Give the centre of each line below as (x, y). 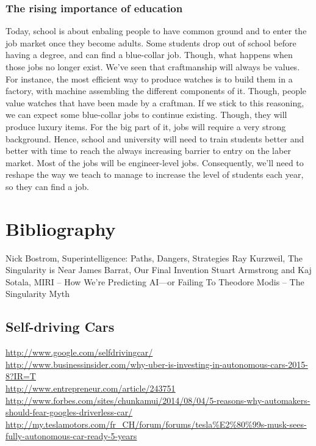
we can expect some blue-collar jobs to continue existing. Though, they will (146, 115)
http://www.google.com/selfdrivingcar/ (79, 352)
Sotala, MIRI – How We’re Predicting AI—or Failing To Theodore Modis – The (155, 281)
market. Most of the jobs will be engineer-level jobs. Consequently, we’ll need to (155, 162)
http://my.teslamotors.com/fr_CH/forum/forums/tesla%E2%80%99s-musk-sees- (156, 424)
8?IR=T (21, 376)
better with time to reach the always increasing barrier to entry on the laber (148, 151)
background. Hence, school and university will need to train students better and (155, 138)
